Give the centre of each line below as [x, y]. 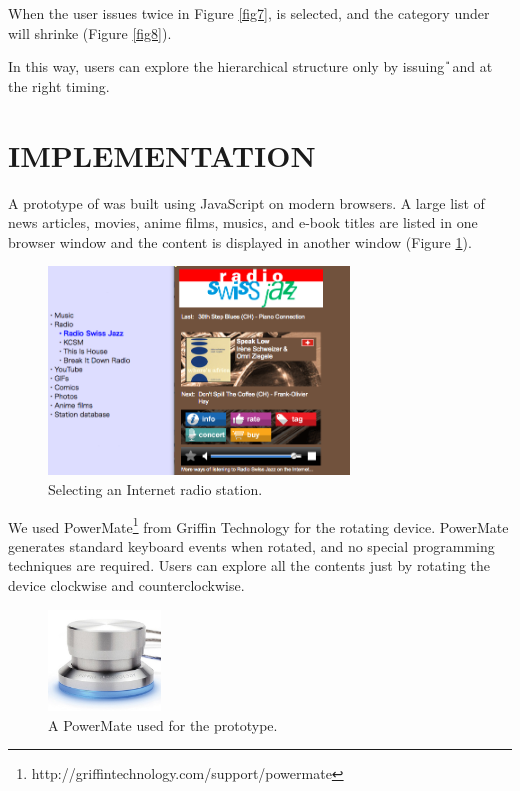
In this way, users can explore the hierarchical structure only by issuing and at [250, 66]
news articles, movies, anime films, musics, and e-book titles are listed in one [243, 222]
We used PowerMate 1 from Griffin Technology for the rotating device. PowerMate [258, 525]
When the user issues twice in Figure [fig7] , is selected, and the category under [249, 13]
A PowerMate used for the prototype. [163, 724]
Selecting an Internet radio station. [155, 488]
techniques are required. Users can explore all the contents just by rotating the [249, 565]
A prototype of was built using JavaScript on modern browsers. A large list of [246, 202]
